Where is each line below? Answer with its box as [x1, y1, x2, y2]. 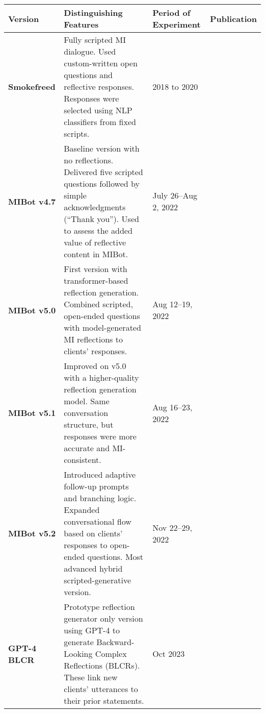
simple [64, 189, 87, 201]
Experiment [152, 18, 201, 30]
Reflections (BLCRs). [64, 659, 140, 671]
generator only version [64, 612, 143, 624]
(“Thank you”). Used [64, 213, 139, 225]
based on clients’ [64, 527, 123, 539]
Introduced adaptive [64, 469, 136, 480]
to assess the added [64, 225, 132, 236]
